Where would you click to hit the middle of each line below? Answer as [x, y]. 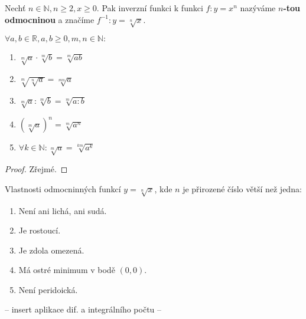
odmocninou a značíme [50, 19]
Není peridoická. [48, 289]
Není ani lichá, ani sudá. [63, 210]
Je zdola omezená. [51, 250]
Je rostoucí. [40, 230]
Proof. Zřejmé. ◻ [36, 169]
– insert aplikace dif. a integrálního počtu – [83, 309]
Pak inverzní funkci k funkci [152, 8]
